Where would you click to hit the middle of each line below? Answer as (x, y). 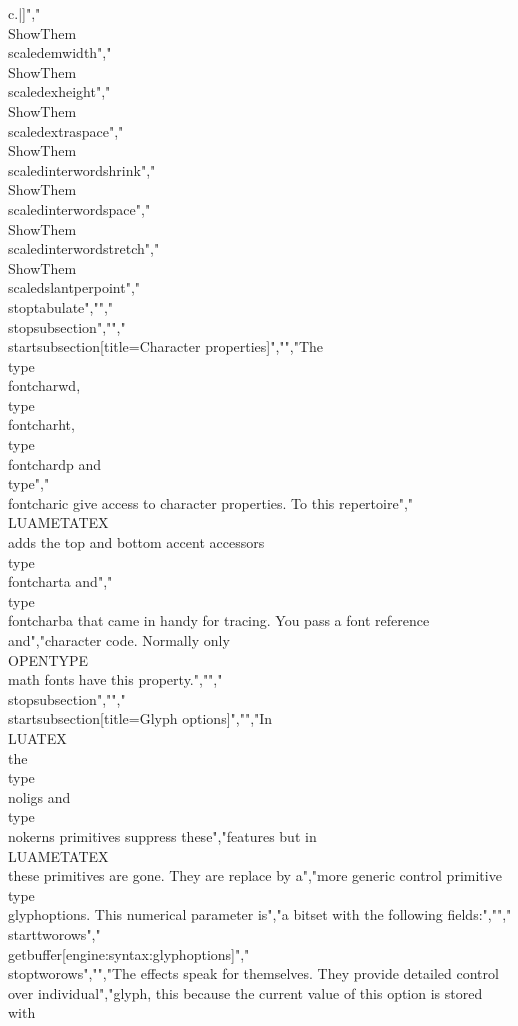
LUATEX (37, 737)
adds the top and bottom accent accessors (136, 542)
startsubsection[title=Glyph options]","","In (140, 718)
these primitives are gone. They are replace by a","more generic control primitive (255, 875)
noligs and (39, 796)
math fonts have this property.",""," (115, 679)
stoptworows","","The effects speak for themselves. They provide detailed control (253, 973)
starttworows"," (54, 933)
